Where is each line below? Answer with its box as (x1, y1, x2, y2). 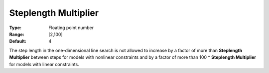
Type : (9, 25, 22, 31)
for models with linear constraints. (9, 61, 79, 67)
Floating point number (48, 25, 94, 31)
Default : (9, 38, 27, 44)
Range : (9, 31, 24, 37)
